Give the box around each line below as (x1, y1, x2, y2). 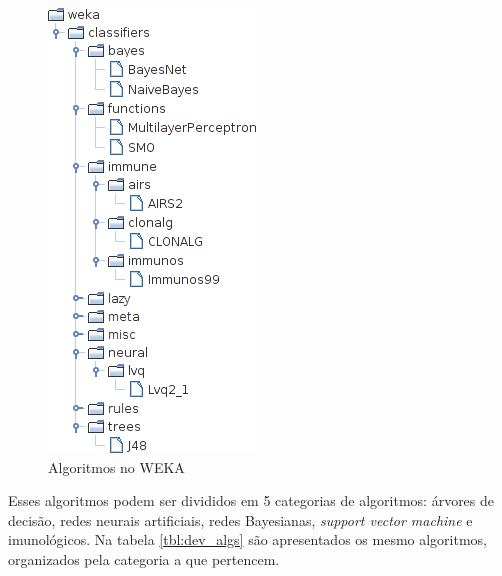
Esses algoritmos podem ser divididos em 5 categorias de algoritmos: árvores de (8, 490, 495, 511)
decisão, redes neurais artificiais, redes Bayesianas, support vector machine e (8, 509, 473, 530)
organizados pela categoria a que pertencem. (8, 548, 280, 569)
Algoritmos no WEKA (48, 456, 185, 477)
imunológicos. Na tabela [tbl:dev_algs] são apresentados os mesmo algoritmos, (8, 529, 488, 550)
